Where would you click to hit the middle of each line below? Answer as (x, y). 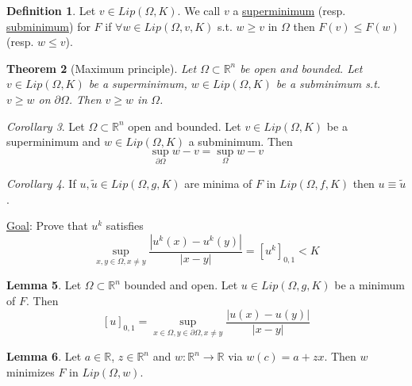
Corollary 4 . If (41, 183)
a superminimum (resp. (289, 10)
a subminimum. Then (241, 141)
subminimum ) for (48, 26)
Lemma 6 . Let (44, 356)
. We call (199, 10)
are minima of (218, 183)
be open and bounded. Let (301, 68)
